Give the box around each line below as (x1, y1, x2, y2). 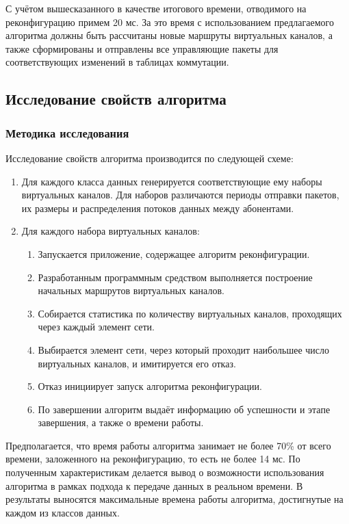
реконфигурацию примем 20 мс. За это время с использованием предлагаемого (5, 14, 334, 29)
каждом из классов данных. (5, 505, 120, 519)
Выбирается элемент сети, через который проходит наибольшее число (38, 342, 329, 356)
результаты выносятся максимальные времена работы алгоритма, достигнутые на (5, 492, 344, 506)
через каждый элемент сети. (38, 319, 155, 334)
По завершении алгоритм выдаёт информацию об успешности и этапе (38, 402, 331, 416)
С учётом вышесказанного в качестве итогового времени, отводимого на (5, 1, 307, 15)
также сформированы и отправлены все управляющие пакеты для (5, 41, 279, 55)
